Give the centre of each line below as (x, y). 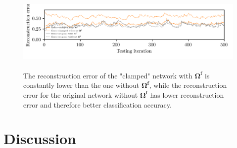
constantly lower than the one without (81, 85)
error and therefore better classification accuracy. (97, 104)
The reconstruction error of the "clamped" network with (108, 75)
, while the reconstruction (188, 85)
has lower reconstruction (187, 94)
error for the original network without (81, 94)
